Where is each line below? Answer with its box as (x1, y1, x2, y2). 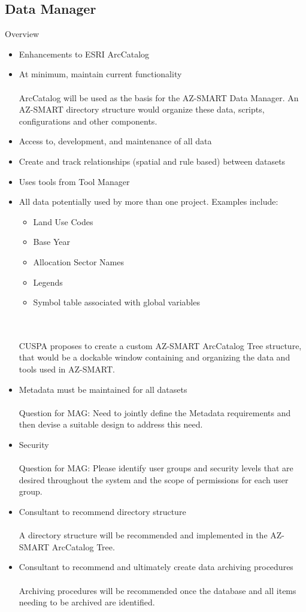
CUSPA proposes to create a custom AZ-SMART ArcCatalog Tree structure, (19, 339, 302, 352)
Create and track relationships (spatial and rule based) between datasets (19, 154, 286, 167)
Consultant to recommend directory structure (19, 505, 186, 518)
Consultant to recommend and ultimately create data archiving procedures (19, 561, 293, 573)
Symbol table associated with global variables (33, 296, 200, 308)
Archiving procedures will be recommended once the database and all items (19, 584, 296, 596)
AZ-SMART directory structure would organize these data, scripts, (19, 103, 265, 116)
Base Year (33, 235, 70, 248)
